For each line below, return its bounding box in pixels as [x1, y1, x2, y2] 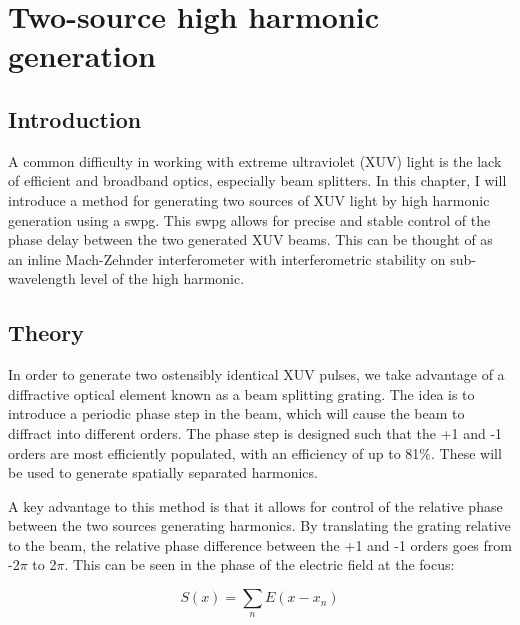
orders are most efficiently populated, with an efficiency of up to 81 [8, 442, 420, 463]
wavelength [8, 268, 76, 289]
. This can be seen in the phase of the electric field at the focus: [64, 554, 455, 575]
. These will [430, 442, 502, 463]
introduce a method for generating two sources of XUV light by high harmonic [8, 189, 490, 210]
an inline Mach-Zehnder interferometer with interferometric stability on [8, 248, 446, 269]
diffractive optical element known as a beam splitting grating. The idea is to [8, 383, 475, 404]
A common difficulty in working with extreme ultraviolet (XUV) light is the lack [8, 150, 502, 171]
